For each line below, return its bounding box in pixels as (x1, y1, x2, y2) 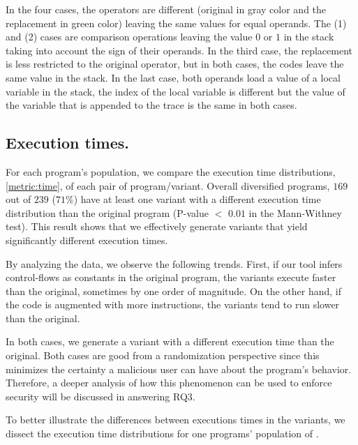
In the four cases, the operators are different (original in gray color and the (6, 2, 327, 16)
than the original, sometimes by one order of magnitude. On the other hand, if (6, 283, 342, 298)
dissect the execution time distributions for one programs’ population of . (6, 426, 319, 441)
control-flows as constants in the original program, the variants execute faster (6, 270, 336, 285)
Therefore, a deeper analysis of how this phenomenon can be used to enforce (6, 375, 332, 390)
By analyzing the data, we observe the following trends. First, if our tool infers (6, 256, 343, 271)
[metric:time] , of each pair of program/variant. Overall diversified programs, (6, 178, 330, 193)
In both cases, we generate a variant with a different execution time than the (6, 334, 334, 349)
